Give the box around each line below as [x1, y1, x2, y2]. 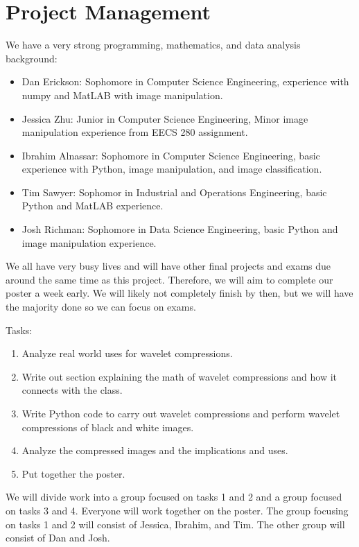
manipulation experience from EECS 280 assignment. [21, 125, 248, 139]
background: [6, 51, 58, 65]
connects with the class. [21, 383, 123, 397]
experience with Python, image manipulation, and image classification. [21, 162, 322, 176]
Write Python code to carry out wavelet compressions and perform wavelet [21, 406, 340, 420]
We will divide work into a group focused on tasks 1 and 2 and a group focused [6, 489, 342, 504]
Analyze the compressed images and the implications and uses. [21, 443, 288, 458]
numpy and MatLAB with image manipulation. [21, 87, 223, 102]
